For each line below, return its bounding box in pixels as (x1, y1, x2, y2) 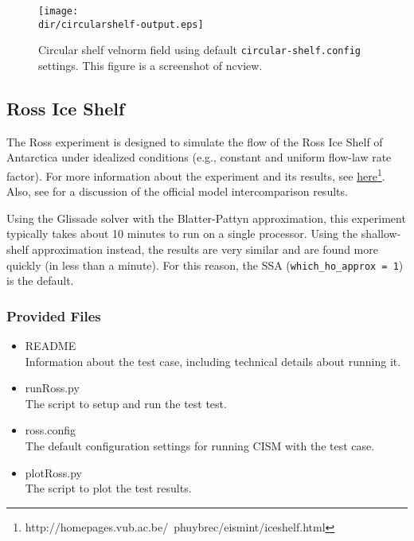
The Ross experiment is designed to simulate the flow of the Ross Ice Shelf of (6, 133, 383, 150)
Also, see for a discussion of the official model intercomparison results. (6, 183, 348, 200)
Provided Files (6, 306, 101, 325)
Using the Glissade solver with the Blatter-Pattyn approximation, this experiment (6, 209, 406, 226)
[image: (38, 6, 79, 17)
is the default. (6, 272, 74, 289)
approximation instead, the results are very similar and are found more (32, 240, 378, 257)
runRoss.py (25, 379, 80, 396)
